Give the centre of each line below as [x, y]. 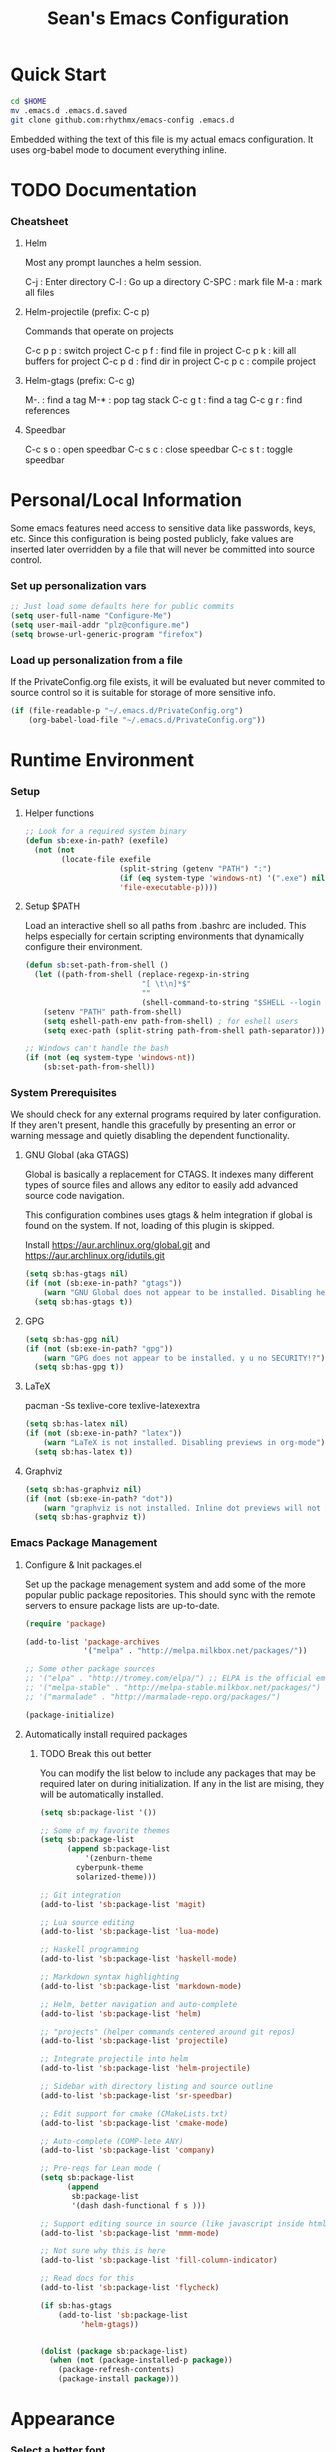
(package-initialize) [69, 1715]
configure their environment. [83, 947]
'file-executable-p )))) [168, 887]
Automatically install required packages [106, 1734]
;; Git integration [80, 1895]
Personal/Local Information [126, 500]
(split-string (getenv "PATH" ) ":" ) [195, 868]
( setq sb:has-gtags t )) [83, 1302]
